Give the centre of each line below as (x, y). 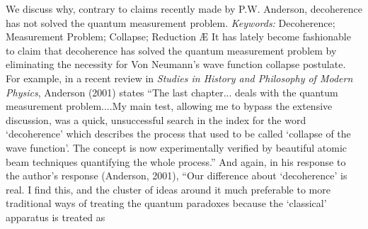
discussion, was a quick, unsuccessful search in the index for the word (156, 119)
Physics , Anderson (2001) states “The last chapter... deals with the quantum (172, 92)
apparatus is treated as (56, 217)
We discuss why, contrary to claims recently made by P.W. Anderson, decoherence (184, 9)
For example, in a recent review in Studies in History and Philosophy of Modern (179, 78)
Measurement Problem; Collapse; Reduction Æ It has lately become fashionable (178, 37)
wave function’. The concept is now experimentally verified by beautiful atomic (176, 147)
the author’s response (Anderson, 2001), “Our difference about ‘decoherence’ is (177, 175)
